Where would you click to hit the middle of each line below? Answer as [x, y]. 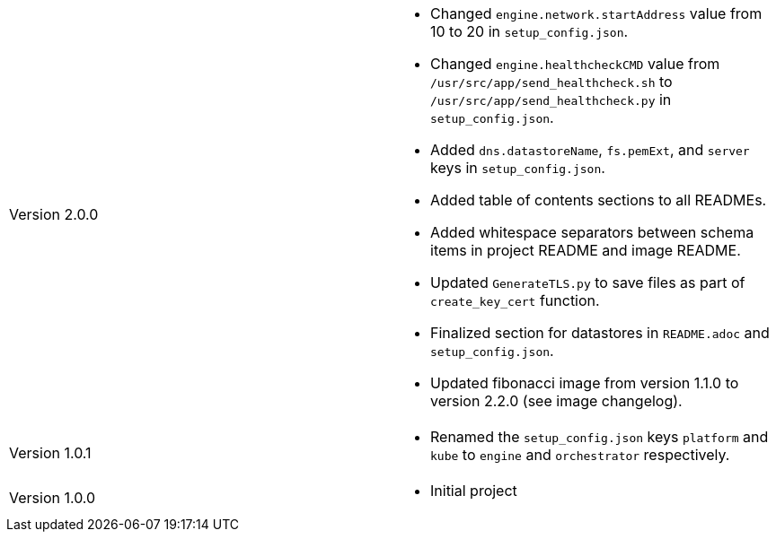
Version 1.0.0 [53, 498]
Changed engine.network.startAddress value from [596, 13]
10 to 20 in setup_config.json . [529, 31]
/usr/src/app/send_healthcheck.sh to [551, 82]
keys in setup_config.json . [518, 168]
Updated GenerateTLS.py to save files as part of [588, 283]
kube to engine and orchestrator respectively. [580, 455]
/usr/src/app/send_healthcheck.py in [551, 100]
